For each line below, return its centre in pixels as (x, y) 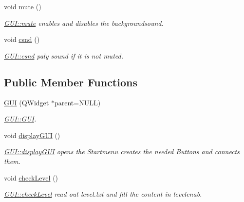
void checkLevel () (31, 177)
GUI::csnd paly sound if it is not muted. (64, 55)
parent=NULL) (77, 102)
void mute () (23, 6)
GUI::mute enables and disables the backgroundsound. (84, 23)
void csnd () (22, 39)
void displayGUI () (32, 135)
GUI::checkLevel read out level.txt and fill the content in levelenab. (103, 194)
